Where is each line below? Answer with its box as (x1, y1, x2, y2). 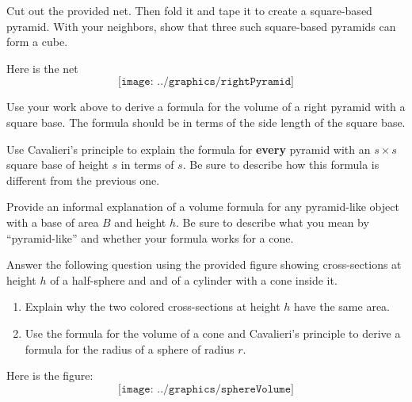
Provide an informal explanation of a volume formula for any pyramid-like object (6, 198, 399, 215)
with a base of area (6, 213, 99, 230)
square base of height (6, 156, 109, 173)
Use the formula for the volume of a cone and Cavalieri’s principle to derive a (25, 324, 401, 341)
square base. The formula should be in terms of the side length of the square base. (6, 113, 406, 130)
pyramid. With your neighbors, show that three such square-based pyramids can (6, 17, 396, 34)
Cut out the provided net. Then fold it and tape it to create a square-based (6, 2, 372, 18)
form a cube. (6, 33, 68, 50)
